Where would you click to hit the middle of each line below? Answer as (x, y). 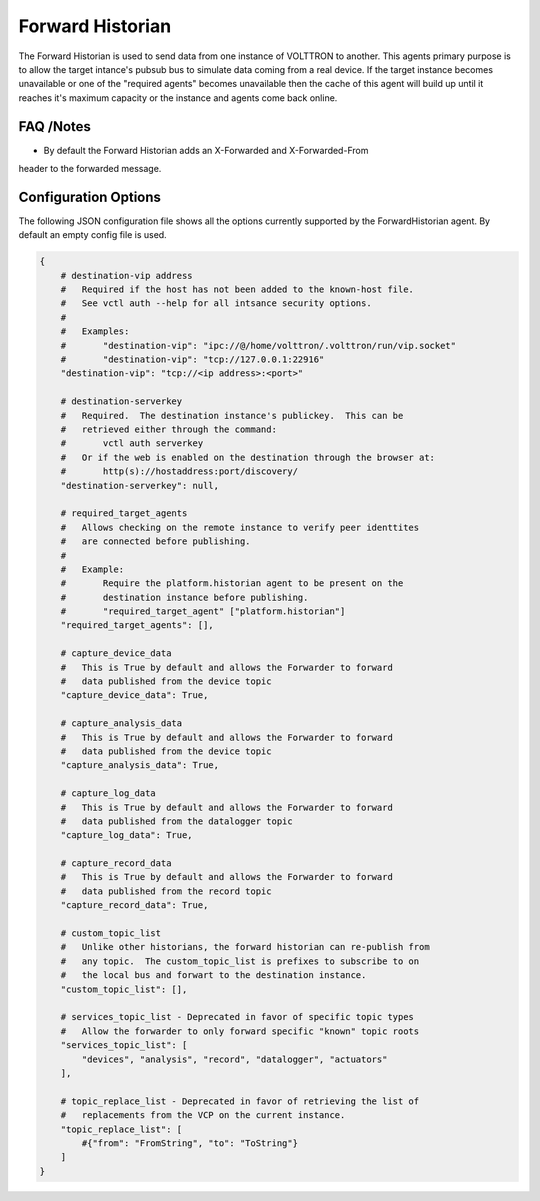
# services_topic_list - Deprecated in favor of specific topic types (237, 1017)
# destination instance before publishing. (184, 597)
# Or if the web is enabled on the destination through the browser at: (247, 457)
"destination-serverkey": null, (140, 485)
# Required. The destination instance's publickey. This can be (232, 415)
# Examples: (95, 331)
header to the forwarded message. (90, 169)
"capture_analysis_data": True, (140, 765)
